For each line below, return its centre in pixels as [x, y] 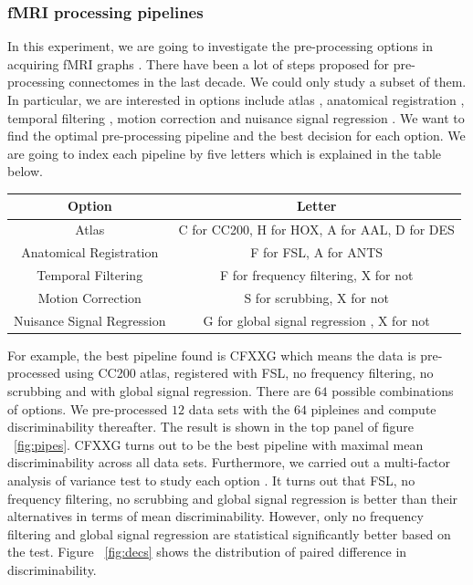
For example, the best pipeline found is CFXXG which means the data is [212, 355]
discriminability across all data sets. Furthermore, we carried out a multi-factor [229, 462]
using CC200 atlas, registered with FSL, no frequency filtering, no [249, 373]
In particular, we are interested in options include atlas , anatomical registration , [236, 99]
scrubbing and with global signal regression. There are [159, 390]
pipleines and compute [373, 408]
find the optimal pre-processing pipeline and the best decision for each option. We [236, 136]
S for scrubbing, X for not [316, 297]
